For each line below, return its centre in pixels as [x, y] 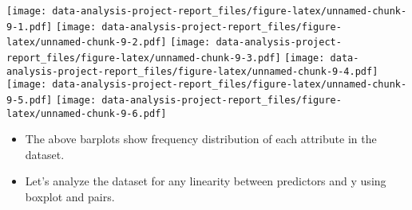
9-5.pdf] [30, 100]
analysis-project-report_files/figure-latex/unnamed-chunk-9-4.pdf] [192, 71]
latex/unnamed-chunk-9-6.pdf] [87, 113]
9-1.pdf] [30, 27]
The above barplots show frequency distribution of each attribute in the [201, 139]
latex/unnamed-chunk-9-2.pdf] [87, 43]
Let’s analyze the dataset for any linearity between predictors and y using [206, 181]
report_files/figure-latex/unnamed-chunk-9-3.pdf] [144, 58]
